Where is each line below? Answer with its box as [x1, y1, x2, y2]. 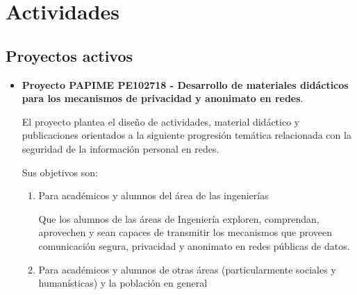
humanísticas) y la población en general [38, 276, 208, 290]
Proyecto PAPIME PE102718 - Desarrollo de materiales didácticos [22, 77, 349, 92]
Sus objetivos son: [22, 165, 98, 179]
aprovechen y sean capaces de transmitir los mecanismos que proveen [38, 225, 333, 239]
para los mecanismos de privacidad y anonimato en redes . [22, 91, 304, 106]
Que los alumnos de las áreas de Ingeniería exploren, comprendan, [38, 211, 319, 226]
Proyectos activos [6, 44, 133, 66]
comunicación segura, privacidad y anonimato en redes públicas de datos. [38, 238, 350, 253]
